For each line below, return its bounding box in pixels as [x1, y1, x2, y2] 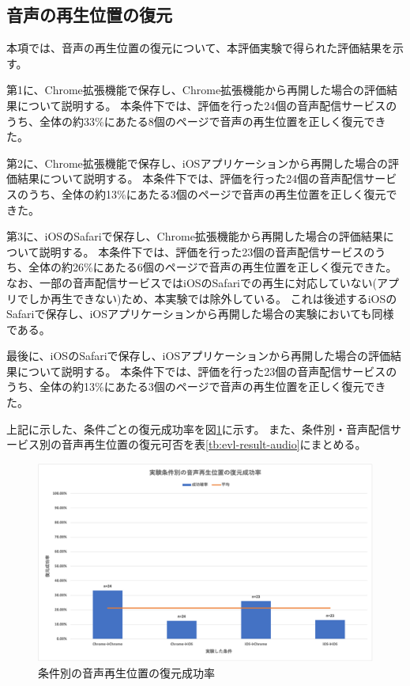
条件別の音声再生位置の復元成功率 [38, 664, 215, 680]
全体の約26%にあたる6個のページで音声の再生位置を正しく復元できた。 [28, 259, 397, 275]
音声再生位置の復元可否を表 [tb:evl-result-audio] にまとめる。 [61, 436, 367, 453]
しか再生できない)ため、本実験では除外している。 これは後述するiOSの [28, 290, 397, 306]
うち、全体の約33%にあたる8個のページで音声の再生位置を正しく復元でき [6, 112, 386, 129]
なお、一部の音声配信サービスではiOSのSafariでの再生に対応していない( [6, 274, 378, 290]
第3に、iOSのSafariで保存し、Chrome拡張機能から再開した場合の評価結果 [6, 228, 383, 244]
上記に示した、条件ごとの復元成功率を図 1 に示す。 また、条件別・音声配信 [6, 420, 391, 437]
